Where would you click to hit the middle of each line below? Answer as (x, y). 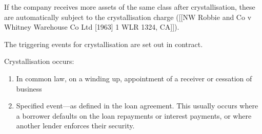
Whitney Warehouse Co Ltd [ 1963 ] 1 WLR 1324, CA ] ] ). (92, 27)
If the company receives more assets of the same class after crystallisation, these (130, 7)
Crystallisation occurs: (39, 61)
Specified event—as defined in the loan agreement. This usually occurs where (137, 106)
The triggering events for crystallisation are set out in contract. (104, 44)
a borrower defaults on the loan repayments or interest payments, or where (134, 115)
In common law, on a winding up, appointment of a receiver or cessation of (134, 78)
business (29, 88)
